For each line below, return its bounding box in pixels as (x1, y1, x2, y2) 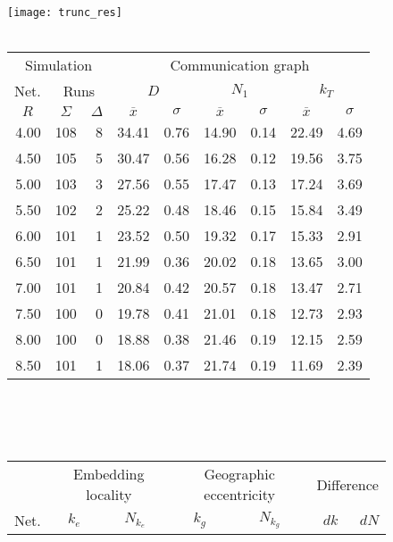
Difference (316, 473, 379, 495)
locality (86, 484, 132, 505)
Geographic (204, 463, 275, 485)
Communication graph (170, 54, 310, 76)
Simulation (24, 54, 93, 76)
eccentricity (204, 484, 275, 505)
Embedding (73, 463, 145, 485)
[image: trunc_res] (7, 6, 122, 19)
